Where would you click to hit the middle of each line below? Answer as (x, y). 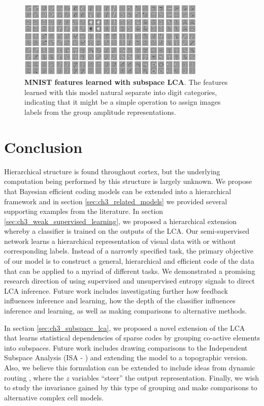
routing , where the (34, 377)
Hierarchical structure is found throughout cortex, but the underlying (112, 171)
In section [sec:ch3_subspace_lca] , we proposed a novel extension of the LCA (125, 327)
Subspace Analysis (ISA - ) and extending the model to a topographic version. (126, 357)
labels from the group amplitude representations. (100, 112)
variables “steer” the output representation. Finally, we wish (165, 377)
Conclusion (43, 147)
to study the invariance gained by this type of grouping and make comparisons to (131, 387)
